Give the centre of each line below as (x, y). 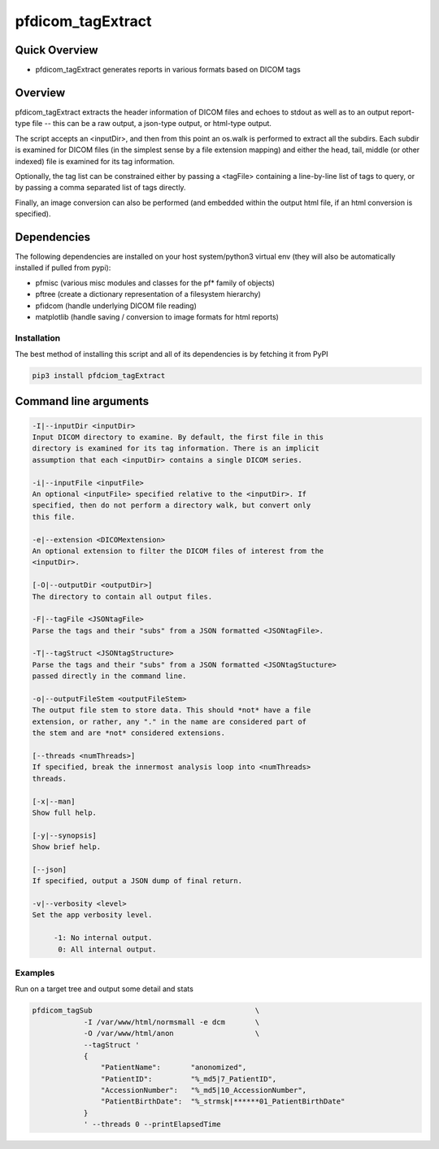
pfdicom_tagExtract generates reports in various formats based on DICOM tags (168, 70)
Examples (35, 973)
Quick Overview (57, 50)
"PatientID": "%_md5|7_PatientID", (189, 1079)
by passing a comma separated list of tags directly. (100, 188)
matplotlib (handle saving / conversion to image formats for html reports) (157, 316)
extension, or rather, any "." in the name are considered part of (170, 721)
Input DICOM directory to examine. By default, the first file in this (178, 437)
